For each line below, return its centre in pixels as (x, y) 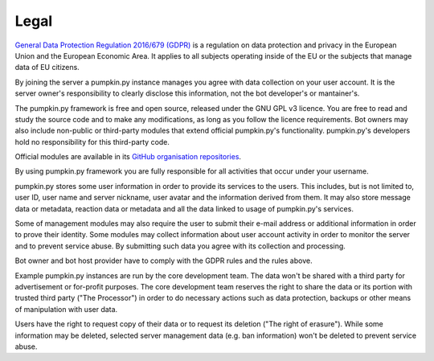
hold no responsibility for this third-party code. (92, 142)
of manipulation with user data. (66, 309)
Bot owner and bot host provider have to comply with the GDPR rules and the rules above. (164, 260)
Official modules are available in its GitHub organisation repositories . (128, 157)
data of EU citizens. (47, 68)
